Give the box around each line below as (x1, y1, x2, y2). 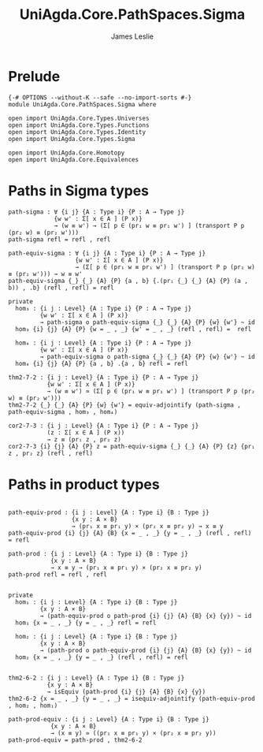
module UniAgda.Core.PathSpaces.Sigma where (8, 100, 157, 108)
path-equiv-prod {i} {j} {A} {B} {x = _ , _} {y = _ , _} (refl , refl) (8, 529, 252, 537)
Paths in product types (8, 475, 160, 493)
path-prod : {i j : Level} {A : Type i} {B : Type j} (8, 549, 189, 557)
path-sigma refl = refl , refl (8, 235, 111, 244)
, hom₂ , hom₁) (8, 702, 58, 709)
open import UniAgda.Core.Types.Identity (8, 128, 146, 136)
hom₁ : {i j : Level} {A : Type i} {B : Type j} (15, 598, 178, 606)
